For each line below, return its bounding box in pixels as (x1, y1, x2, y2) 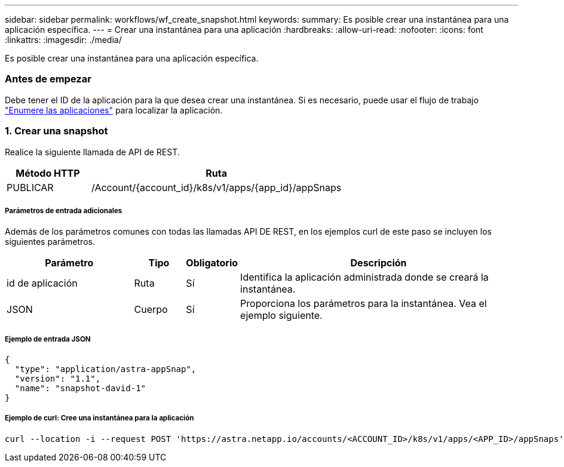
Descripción (350, 257, 407, 269)
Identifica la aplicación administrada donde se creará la (240, 271, 489, 284)
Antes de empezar (5, 73, 91, 85)
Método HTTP (16, 167, 80, 179)
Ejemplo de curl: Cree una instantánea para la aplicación (5, 414, 194, 423)
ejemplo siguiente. (240, 309, 323, 322)
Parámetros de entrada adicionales (5, 206, 122, 215)
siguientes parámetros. (5, 236, 95, 247)
